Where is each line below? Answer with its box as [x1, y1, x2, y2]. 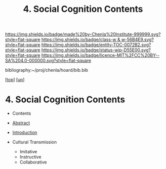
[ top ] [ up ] [5, 77, 25, 83]
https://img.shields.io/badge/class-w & [41, 37, 121, 42]
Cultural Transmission [12, 139, 57, 145]
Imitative [19, 149, 38, 155]
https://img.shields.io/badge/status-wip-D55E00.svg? [41, 47, 151, 53]
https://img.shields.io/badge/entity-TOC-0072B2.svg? [41, 42, 151, 48]
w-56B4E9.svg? [121, 37, 154, 42]
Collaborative [19, 159, 47, 165]
